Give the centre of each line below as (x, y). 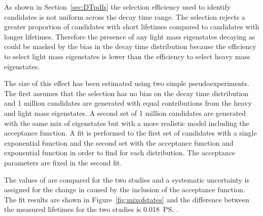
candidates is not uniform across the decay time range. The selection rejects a (125, 16)
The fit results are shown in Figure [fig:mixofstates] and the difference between (127, 199)
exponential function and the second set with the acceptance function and (119, 142)
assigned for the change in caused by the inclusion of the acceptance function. (125, 189)
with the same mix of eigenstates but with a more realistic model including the (127, 123)
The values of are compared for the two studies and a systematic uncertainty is (127, 179)
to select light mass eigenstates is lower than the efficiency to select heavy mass (127, 56)
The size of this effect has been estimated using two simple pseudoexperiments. (127, 83)
